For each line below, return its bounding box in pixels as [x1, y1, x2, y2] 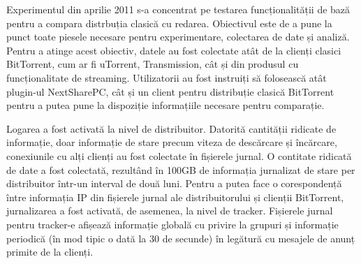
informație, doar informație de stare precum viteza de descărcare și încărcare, [6, 135, 337, 149]
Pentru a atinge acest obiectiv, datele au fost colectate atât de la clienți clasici [6, 43, 341, 57]
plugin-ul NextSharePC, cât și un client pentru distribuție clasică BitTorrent [6, 84, 334, 98]
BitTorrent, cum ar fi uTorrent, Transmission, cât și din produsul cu [6, 57, 299, 71]
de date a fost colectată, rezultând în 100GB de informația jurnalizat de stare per [6, 162, 355, 177]
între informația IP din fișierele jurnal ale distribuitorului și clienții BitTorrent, [6, 189, 344, 204]
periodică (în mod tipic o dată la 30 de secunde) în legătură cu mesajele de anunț [6, 230, 355, 245]
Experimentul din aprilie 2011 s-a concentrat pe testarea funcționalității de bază [6, 2, 351, 16]
